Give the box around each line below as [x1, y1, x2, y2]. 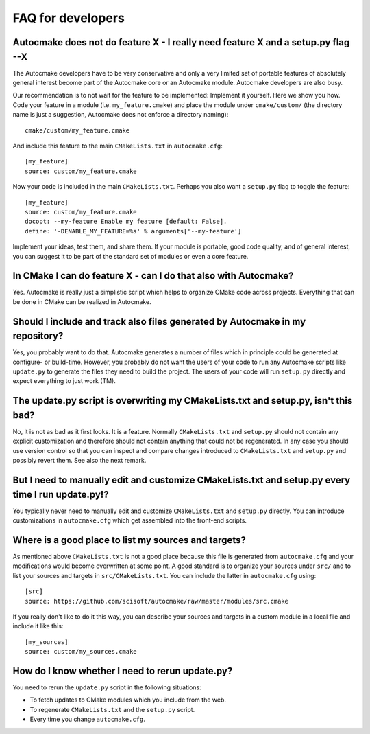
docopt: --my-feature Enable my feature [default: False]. [25, 218, 227, 226]
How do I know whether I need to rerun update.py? [12, 665, 233, 676]
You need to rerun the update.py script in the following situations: [12, 683, 201, 691]
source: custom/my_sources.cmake [25, 647, 137, 656]
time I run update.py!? [12, 488, 109, 501]
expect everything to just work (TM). [12, 377, 116, 385]
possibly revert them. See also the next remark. [12, 457, 147, 465]
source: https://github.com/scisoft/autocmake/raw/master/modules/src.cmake [25, 597, 289, 605]
